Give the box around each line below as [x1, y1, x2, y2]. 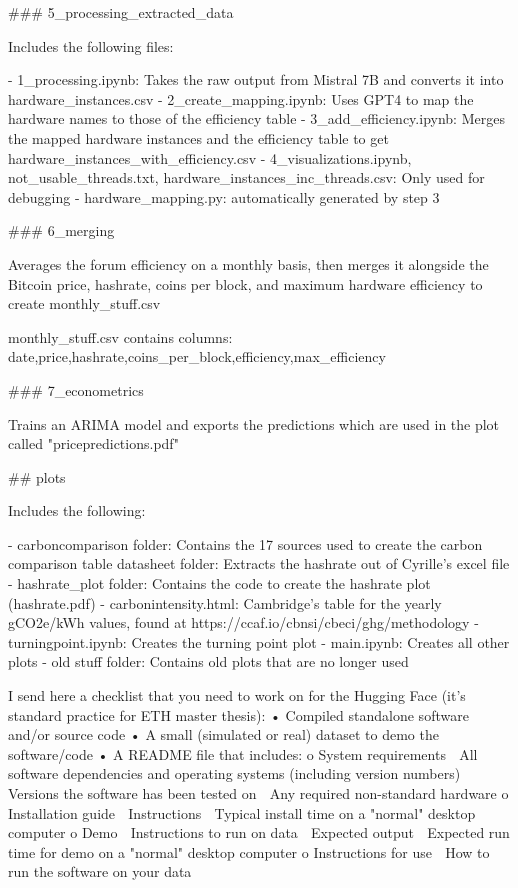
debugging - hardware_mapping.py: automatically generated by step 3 [8, 186, 440, 207]
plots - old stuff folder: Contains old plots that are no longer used [8, 651, 409, 672]
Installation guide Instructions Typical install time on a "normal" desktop [8, 802, 476, 823]
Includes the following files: [8, 35, 174, 56]
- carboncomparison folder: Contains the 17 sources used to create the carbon [8, 533, 483, 554]
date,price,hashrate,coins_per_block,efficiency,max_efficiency [8, 346, 386, 367]
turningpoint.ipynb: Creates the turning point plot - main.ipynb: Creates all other [8, 631, 510, 652]
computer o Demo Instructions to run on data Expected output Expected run [8, 822, 510, 843]
